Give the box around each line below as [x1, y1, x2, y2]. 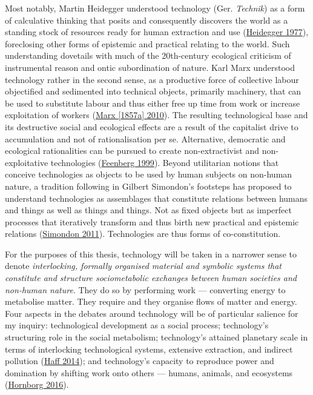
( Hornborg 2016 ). [5, 378, 69, 391]
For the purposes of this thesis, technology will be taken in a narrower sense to [5, 247, 297, 260]
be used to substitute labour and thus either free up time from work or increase [5, 96, 300, 109]
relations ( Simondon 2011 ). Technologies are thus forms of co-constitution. [5, 227, 281, 240]
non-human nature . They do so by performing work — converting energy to [5, 283, 286, 296]
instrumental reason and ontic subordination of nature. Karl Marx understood [5, 61, 295, 73]
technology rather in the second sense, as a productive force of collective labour [5, 73, 299, 85]
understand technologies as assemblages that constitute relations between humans [5, 191, 308, 204]
